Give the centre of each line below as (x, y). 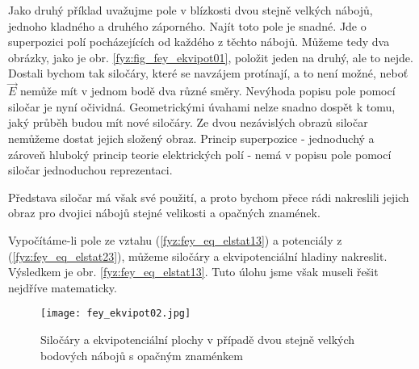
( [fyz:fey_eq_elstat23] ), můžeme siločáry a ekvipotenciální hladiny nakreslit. (198, 256)
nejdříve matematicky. (63, 287)
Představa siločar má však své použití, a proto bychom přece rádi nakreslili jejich (209, 197)
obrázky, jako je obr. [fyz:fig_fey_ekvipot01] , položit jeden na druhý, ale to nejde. (211, 57)
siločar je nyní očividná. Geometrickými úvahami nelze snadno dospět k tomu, (202, 106)
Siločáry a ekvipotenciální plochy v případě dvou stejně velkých (198, 339)
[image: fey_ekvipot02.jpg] (116, 314)
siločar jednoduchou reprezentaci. (90, 170)
